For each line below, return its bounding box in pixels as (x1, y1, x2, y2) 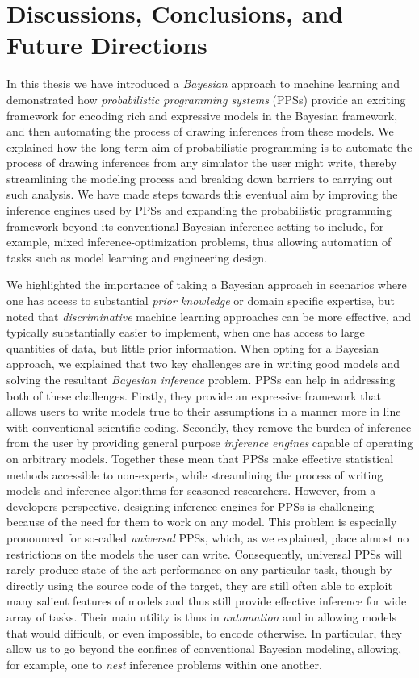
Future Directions (6, 28, 207, 61)
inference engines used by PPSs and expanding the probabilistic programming (6, 202, 392, 219)
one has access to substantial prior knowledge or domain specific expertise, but (6, 292, 396, 309)
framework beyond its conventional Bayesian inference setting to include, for (6, 217, 384, 234)
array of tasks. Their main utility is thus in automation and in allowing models (6, 608, 396, 625)
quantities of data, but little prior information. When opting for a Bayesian (6, 339, 379, 356)
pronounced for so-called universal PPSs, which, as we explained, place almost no (6, 529, 409, 546)
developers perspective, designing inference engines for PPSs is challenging (6, 497, 375, 514)
